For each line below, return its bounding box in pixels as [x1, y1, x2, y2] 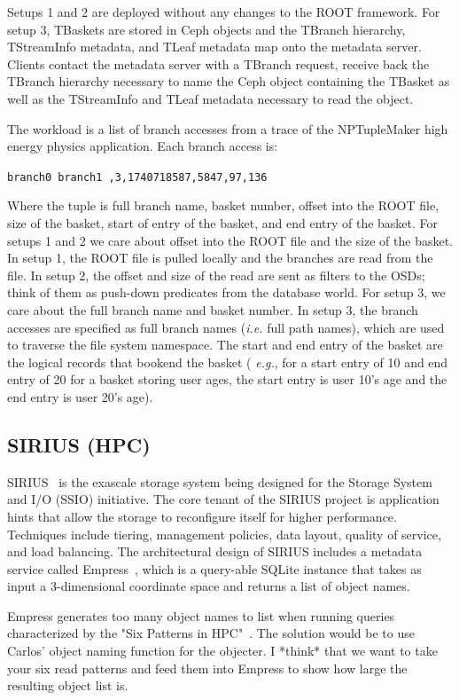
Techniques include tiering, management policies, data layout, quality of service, [7, 524, 441, 543]
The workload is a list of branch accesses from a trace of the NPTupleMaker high [7, 119, 448, 138]
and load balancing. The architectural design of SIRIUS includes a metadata [7, 542, 423, 561]
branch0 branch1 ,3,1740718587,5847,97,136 [7, 170, 268, 184]
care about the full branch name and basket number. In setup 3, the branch [7, 300, 418, 319]
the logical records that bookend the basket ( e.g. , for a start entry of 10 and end [7, 352, 448, 371]
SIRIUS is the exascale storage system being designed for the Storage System [7, 472, 432, 491]
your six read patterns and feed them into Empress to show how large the [7, 658, 408, 677]
